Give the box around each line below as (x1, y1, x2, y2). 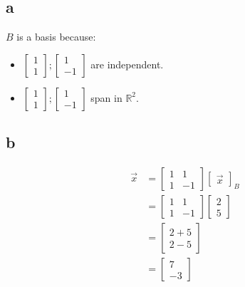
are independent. (90, 56, 164, 71)
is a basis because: (16, 29, 96, 44)
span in (90, 90, 123, 105)
